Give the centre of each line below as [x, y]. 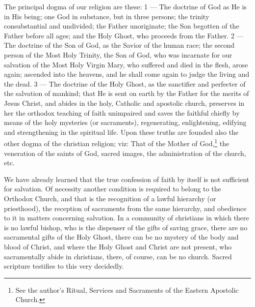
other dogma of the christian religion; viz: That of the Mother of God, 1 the [117, 142]
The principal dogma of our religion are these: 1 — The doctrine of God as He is [125, 6]
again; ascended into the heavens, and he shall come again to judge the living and [127, 74]
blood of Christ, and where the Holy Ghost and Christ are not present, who [118, 246]
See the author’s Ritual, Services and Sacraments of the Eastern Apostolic [127, 290]
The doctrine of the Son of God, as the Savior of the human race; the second [119, 45]
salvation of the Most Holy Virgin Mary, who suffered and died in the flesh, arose [126, 64]
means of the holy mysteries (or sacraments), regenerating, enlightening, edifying [125, 122]
